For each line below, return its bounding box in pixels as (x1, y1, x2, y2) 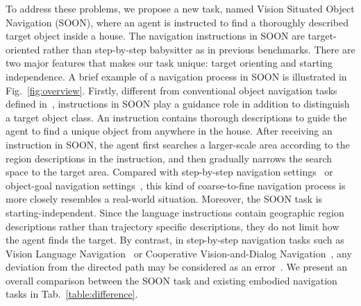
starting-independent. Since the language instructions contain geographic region (6, 205, 344, 219)
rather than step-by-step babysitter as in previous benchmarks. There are (43, 42, 355, 56)
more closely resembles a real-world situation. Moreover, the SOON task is (6, 192, 323, 206)
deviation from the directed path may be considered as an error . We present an (6, 260, 348, 274)
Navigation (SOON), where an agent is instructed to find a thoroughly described (6, 15, 349, 29)
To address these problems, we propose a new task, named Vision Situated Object (6, 1, 355, 15)
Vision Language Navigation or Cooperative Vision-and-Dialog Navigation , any (6, 246, 352, 260)
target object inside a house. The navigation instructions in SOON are (6, 28, 305, 43)
